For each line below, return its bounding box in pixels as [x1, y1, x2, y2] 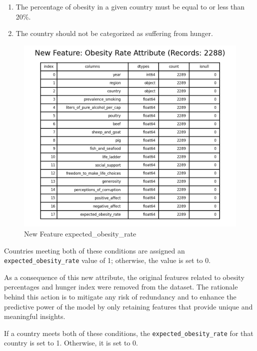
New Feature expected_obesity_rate [24, 228, 136, 238]
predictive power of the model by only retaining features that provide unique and [4, 301, 253, 311]
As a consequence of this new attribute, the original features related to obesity [4, 271, 244, 282]
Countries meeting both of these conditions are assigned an [4, 245, 185, 255]
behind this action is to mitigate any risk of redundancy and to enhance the [4, 291, 236, 301]
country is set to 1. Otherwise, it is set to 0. [4, 337, 138, 348]
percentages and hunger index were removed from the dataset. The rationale [4, 281, 238, 292]
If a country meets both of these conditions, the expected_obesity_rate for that [4, 327, 253, 338]
